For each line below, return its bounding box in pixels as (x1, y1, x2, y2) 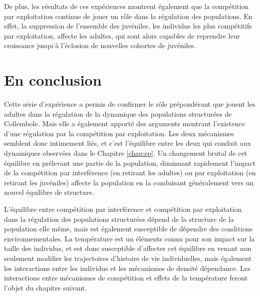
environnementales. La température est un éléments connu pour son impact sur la (4, 233, 255, 243)
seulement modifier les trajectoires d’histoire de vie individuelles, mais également (4, 253, 252, 263)
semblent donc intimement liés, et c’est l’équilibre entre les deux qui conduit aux (4, 138, 251, 148)
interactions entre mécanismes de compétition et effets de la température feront (4, 272, 248, 283)
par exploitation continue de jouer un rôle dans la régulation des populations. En (4, 11, 252, 21)
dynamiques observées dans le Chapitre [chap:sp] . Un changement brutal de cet (4, 148, 247, 158)
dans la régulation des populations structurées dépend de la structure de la (4, 213, 234, 224)
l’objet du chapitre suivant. (4, 282, 87, 292)
